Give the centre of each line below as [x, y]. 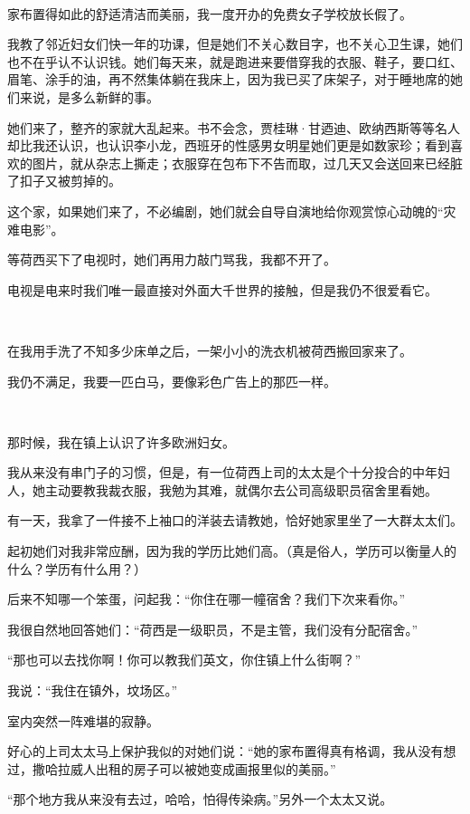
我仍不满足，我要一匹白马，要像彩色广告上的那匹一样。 [172, 381]
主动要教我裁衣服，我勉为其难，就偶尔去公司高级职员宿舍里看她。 [241, 489]
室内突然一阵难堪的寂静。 [83, 720]
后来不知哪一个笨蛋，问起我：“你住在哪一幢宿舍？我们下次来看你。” [207, 599]
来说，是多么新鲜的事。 [89, 96]
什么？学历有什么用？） [77, 568]
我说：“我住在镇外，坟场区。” [93, 690]
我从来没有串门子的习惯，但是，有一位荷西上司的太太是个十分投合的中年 [222, 472]
